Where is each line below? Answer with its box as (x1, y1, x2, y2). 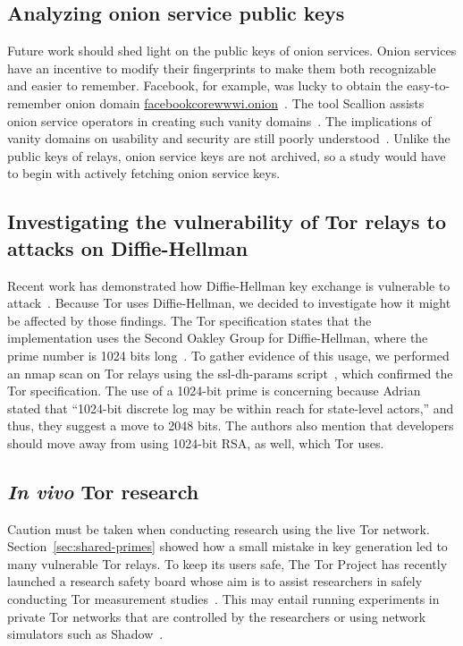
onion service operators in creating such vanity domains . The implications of (7, 111, 432, 130)
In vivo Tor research (7, 477, 199, 505)
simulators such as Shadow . (7, 625, 164, 643)
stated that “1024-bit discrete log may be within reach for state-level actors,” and (7, 398, 454, 417)
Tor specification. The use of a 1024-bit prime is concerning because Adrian (7, 381, 421, 400)
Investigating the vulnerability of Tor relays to (7, 208, 446, 235)
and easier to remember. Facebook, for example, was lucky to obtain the (7, 76, 403, 95)
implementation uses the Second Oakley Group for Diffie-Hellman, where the (7, 328, 428, 347)
